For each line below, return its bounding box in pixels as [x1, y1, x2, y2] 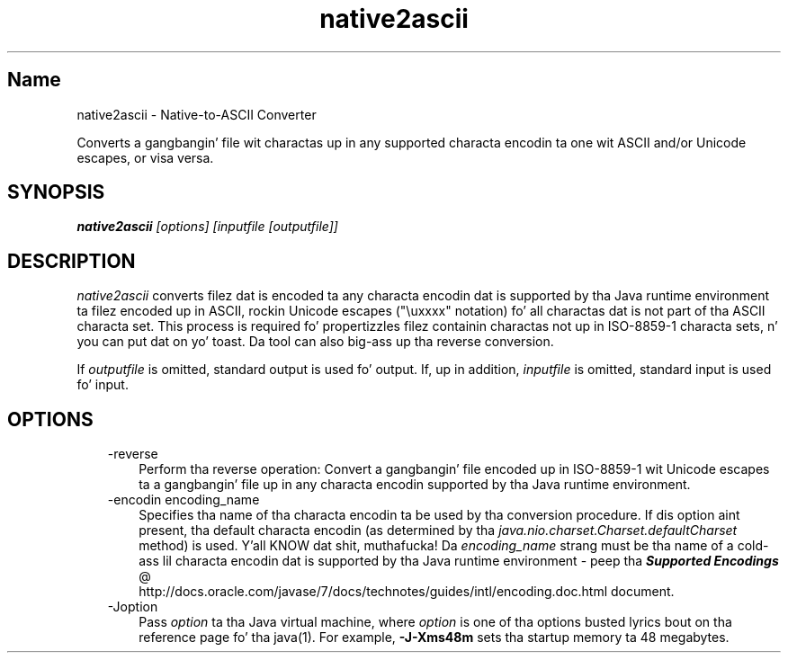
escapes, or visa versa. [76, 149, 214, 165]
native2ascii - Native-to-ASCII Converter [76, 106, 317, 122]
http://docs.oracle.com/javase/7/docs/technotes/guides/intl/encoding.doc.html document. [139, 584, 675, 600]
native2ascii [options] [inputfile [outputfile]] [76, 219, 338, 235]
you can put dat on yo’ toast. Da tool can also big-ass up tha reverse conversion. [76, 334, 554, 350]
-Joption [107, 599, 158, 615]
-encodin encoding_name [107, 492, 260, 508]
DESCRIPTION [7, 249, 136, 272]
